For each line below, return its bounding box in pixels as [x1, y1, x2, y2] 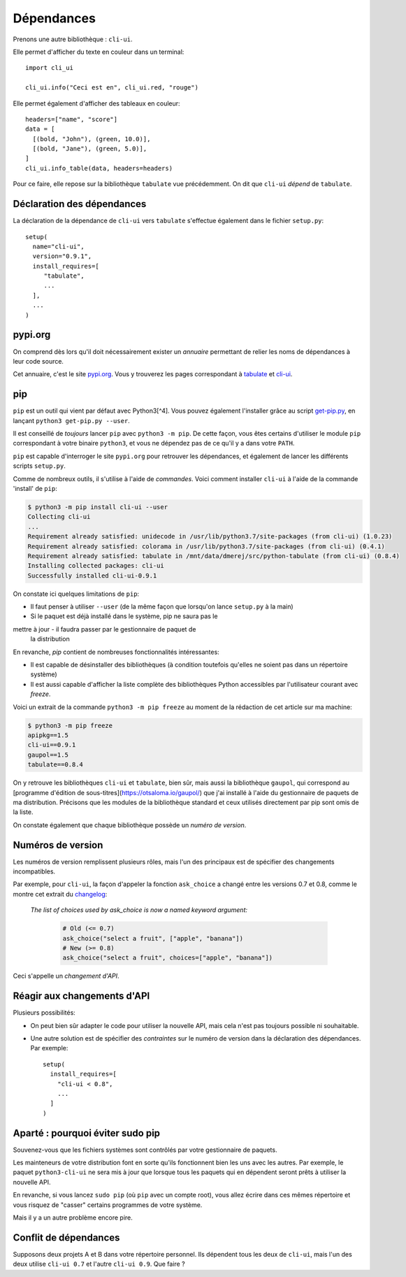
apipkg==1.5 [27, 731, 69, 739]
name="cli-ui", [32, 242, 85, 250]
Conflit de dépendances [13, 1232, 120, 1243]
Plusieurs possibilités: [13, 1008, 76, 1017]
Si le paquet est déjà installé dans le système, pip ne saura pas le [30, 612, 218, 620]
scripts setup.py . [13, 462, 66, 470]
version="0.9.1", [32, 252, 92, 260]
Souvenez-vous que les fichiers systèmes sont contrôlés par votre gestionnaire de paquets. [13, 1146, 277, 1154]
